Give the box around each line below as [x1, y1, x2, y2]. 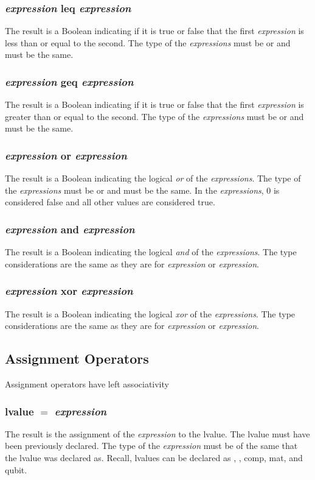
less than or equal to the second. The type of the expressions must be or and [5, 36, 291, 49]
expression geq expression [5, 74, 134, 89]
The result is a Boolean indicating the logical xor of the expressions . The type [5, 307, 296, 320]
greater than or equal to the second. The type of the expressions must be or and [5, 110, 304, 122]
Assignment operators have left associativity [5, 378, 169, 390]
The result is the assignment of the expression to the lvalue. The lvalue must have [5, 427, 310, 440]
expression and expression [5, 221, 135, 236]
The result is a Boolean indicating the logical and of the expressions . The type [5, 245, 297, 258]
